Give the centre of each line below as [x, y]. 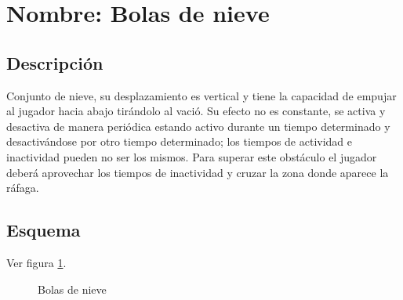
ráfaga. [23, 188]
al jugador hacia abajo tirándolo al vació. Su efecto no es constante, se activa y [196, 111]
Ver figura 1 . [36, 262]
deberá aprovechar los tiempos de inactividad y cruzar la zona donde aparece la [198, 172]
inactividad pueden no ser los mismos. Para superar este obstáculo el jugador [192, 156]
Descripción [55, 62]
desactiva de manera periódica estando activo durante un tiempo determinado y [198, 126]
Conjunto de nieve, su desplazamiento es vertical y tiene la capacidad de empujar [201, 95]
